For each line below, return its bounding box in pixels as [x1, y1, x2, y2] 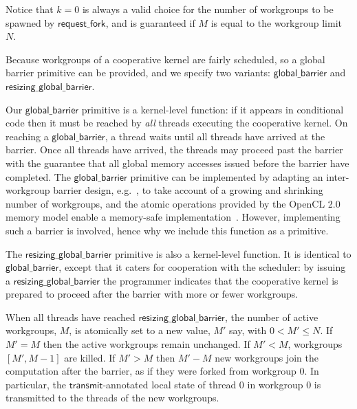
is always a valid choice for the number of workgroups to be [82, 2, 334, 16]
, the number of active [224, 309, 318, 324]
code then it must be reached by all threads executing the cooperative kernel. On [6, 115, 348, 130]
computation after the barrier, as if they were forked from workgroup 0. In [6, 364, 319, 378]
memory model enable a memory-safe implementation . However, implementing [6, 210, 340, 224]
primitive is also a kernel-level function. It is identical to [114, 246, 351, 261]
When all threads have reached [6, 309, 136, 324]
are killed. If [64, 350, 116, 364]
